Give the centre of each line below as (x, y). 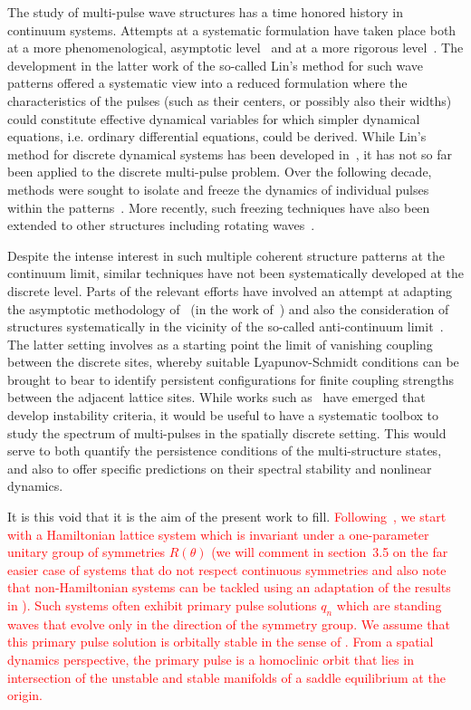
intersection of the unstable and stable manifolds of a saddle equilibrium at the (226, 677)
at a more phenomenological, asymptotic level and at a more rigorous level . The (235, 48)
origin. (25, 695)
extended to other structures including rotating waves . (161, 225)
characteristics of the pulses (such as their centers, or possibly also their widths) (230, 100)
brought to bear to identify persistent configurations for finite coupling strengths (231, 379)
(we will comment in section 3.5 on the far (330, 552)
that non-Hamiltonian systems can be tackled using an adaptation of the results (229, 587)
